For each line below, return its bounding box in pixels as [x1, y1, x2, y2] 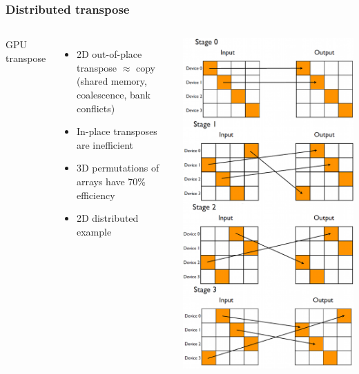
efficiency [76, 187, 115, 202]
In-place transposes [76, 124, 157, 138]
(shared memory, [76, 74, 147, 88]
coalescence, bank [76, 87, 151, 101]
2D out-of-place [76, 47, 142, 61]
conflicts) [76, 101, 115, 115]
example [76, 224, 112, 238]
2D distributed [76, 211, 139, 225]
